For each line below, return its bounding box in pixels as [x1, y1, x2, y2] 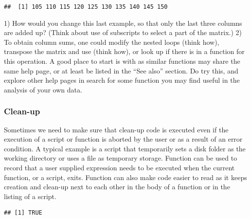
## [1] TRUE [4, 209, 42, 217]
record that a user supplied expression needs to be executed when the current [4, 162, 235, 172]
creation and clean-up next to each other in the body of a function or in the [4, 182, 230, 192]
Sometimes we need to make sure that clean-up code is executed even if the [4, 124, 229, 134]
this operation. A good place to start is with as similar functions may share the [4, 55, 240, 66]
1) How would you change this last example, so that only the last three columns [4, 18, 242, 28]
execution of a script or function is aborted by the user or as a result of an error [4, 134, 243, 144]
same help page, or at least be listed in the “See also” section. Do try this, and [4, 65, 238, 75]
